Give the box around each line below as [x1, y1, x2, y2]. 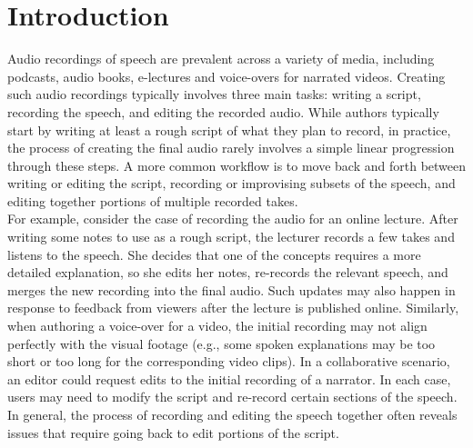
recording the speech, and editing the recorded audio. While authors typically [7, 102, 439, 121]
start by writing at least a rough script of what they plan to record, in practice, [7, 120, 451, 139]
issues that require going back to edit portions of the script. [7, 423, 339, 442]
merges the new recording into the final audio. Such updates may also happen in [7, 280, 456, 299]
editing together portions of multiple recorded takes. [7, 191, 298, 210]
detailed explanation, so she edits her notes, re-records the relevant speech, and [7, 263, 448, 282]
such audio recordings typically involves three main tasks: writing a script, [7, 85, 421, 104]
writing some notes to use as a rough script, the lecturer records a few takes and [7, 227, 455, 246]
